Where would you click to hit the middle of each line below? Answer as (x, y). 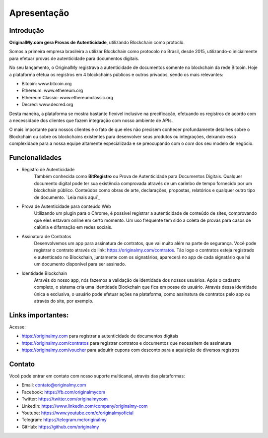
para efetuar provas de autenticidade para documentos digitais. (74, 58)
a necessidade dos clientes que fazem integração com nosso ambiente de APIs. (91, 120)
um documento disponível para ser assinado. (80, 264)
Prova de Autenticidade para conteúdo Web (66, 206)
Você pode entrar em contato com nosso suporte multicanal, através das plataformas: (97, 376)
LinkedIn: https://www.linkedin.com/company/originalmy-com (85, 406)
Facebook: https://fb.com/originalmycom (63, 392)
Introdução (27, 31)
